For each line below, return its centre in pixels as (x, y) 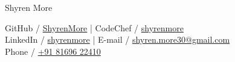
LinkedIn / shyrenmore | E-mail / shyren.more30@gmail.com (117, 39)
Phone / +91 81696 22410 (53, 51)
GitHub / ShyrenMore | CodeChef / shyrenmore (94, 27)
